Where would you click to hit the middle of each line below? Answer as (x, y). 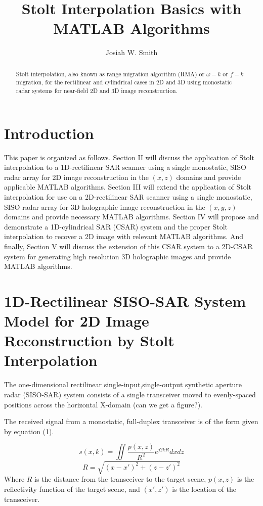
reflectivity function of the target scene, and (72, 489)
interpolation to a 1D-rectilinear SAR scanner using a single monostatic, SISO (125, 167)
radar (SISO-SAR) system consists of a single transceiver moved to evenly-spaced (130, 395)
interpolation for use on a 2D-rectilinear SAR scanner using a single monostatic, (128, 196)
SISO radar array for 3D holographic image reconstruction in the (105, 206)
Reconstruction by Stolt (89, 340)
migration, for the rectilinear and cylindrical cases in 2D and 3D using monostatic (124, 82)
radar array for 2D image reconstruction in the (77, 177)
